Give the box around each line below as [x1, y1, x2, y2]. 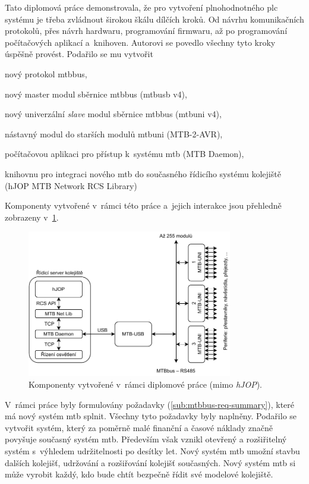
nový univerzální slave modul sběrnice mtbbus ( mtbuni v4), [5, 108, 222, 120]
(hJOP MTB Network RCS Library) [5, 179, 137, 191]
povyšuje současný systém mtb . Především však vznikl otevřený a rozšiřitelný [5, 433, 287, 445]
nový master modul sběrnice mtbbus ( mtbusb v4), [5, 87, 187, 100]
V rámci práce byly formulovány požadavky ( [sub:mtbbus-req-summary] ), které [5, 398, 295, 410]
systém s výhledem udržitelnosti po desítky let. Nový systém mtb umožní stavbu [5, 445, 300, 457]
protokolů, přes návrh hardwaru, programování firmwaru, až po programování [5, 24, 288, 37]
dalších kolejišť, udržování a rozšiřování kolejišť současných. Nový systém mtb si [5, 456, 296, 469]
